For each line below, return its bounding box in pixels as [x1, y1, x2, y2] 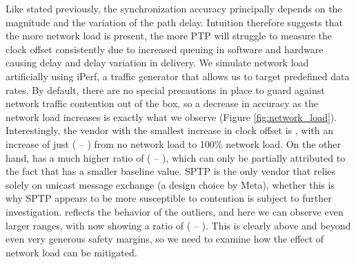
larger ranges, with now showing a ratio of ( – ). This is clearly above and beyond [6, 218, 351, 232]
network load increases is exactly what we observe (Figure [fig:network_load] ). [6, 109, 337, 124]
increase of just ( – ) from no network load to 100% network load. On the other [6, 136, 342, 151]
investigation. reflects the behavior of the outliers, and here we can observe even [6, 204, 344, 218]
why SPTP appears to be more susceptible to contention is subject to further [6, 191, 332, 205]
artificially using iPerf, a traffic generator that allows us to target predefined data [6, 68, 350, 83]
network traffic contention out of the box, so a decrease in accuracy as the [6, 96, 318, 111]
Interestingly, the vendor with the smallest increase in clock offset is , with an [6, 123, 333, 138]
